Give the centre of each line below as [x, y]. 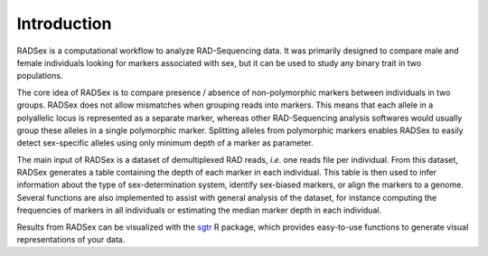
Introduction [64, 24]
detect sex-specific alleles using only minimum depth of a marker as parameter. [165, 143]
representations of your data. [71, 240]
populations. [40, 76]
